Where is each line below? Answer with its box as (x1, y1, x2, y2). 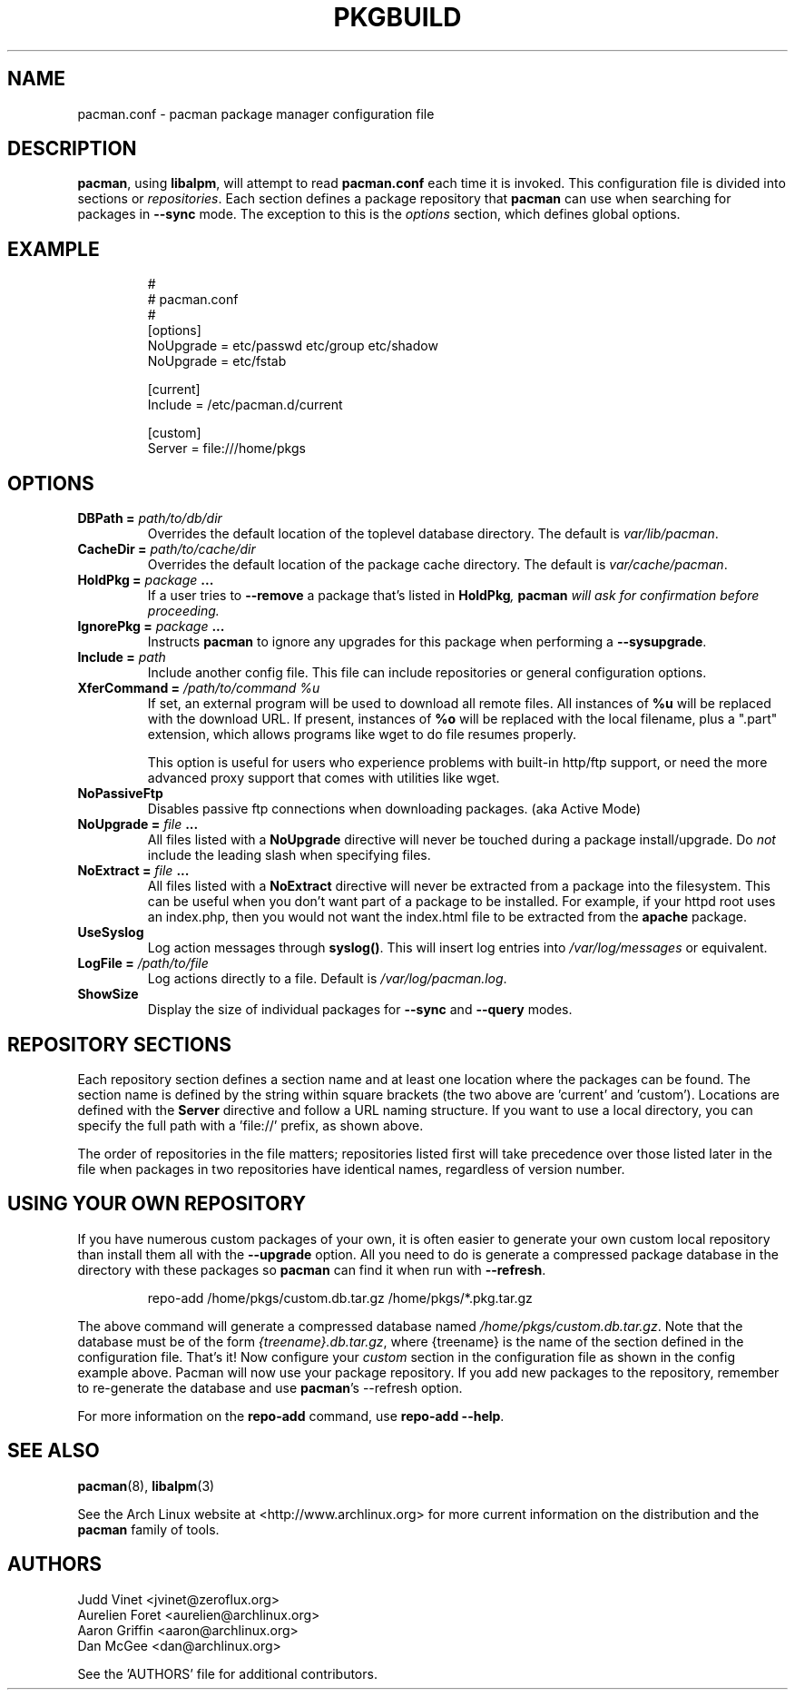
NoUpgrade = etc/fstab (147, 353, 287, 370)
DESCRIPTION (7, 137, 137, 161)
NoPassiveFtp (77, 785, 163, 802)
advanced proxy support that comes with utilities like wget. (147, 770, 500, 786)
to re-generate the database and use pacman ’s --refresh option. (77, 1379, 463, 1396)
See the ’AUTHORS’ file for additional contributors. (77, 1665, 378, 1682)
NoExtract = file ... (77, 863, 190, 879)
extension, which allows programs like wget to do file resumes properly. (147, 726, 577, 743)
